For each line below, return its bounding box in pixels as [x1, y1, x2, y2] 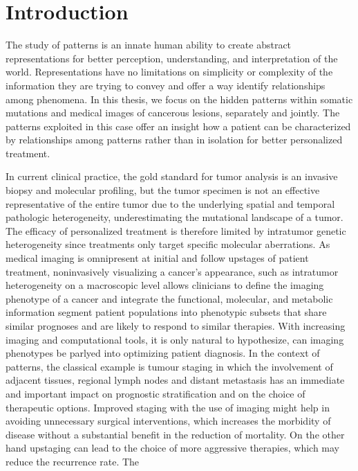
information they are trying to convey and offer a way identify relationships [6, 78, 326, 92]
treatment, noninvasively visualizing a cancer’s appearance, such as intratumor [6, 264, 339, 278]
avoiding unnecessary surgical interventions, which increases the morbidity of [6, 414, 331, 428]
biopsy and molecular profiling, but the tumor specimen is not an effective [6, 183, 320, 197]
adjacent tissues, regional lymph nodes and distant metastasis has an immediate [6, 373, 345, 387]
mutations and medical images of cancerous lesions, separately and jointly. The [6, 105, 340, 120]
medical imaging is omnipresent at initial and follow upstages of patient [6, 251, 309, 265]
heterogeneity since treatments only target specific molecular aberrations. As [6, 237, 330, 251]
